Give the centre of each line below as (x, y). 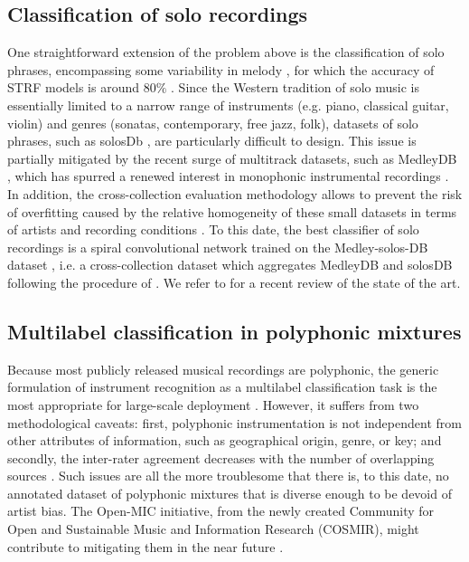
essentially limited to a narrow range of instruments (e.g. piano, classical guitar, (228, 105)
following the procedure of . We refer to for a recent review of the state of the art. (234, 282)
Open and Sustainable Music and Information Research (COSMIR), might (213, 529)
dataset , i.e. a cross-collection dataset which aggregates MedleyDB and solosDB (230, 265)
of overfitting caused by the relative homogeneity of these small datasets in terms (232, 211)
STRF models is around (74, 87)
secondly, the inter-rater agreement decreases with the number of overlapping (221, 457)
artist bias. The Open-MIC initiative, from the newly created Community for (221, 511)
